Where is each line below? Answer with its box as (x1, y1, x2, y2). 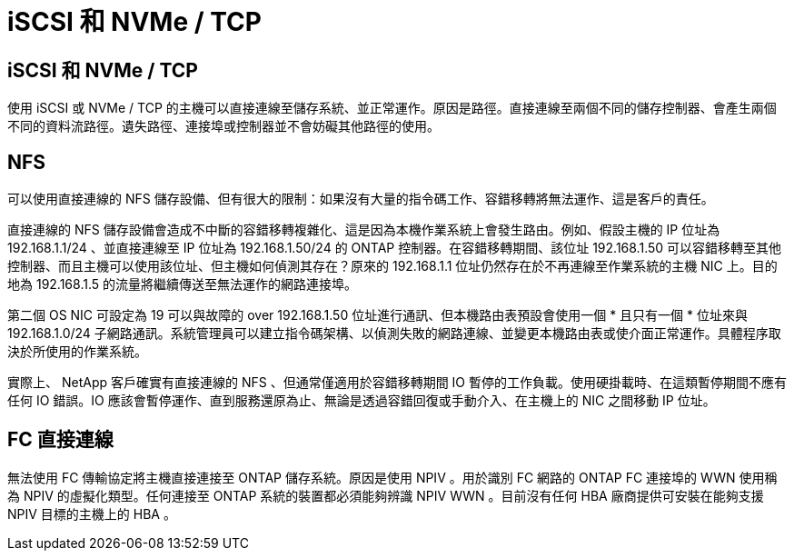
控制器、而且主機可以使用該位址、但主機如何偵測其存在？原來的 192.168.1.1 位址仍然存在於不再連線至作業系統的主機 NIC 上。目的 (7, 258, 778, 274)
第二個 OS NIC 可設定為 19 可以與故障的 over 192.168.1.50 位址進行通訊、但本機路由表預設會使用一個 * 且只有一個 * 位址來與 (7, 307, 748, 324)
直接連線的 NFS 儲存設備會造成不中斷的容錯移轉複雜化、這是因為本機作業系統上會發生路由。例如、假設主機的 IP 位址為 (7, 222, 720, 238)
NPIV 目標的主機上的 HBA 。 (7, 505, 176, 522)
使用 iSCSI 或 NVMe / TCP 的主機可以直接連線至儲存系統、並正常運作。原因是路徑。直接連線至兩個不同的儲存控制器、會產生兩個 (7, 100, 777, 116)
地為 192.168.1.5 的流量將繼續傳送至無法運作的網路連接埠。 (7, 276, 357, 293)
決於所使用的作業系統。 (7, 344, 147, 360)
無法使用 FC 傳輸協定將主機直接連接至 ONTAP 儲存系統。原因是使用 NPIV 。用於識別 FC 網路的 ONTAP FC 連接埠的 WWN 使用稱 (7, 469, 778, 485)
